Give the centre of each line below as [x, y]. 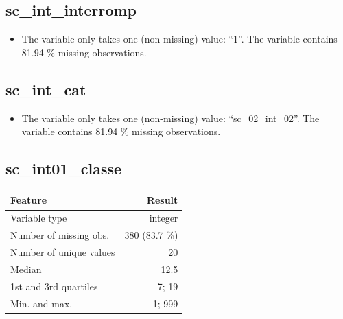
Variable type [39, 218]
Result [162, 200]
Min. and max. [42, 303]
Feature [29, 200]
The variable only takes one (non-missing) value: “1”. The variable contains [179, 39]
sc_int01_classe [64, 168]
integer [164, 218]
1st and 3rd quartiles [54, 286]
